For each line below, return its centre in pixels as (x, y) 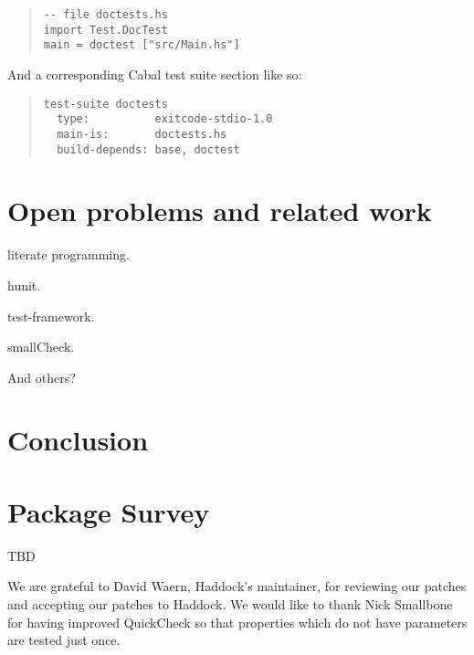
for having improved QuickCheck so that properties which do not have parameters (237, 622)
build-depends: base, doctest (148, 149)
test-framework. (51, 316)
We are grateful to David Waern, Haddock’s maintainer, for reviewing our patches (237, 586)
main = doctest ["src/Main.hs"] (142, 45)
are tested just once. (64, 640)
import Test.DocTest (105, 30)
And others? (42, 377)
